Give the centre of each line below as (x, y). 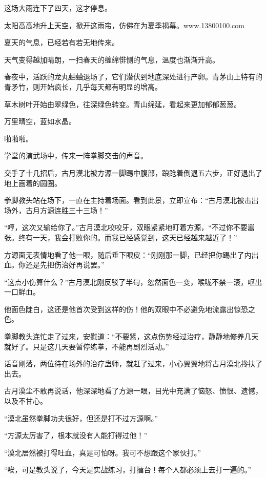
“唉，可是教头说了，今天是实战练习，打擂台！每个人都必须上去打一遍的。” (128, 470)
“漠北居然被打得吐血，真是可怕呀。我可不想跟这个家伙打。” (103, 452)
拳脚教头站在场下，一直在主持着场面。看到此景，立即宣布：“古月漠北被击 (128, 200)
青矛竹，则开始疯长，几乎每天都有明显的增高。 (83, 86)
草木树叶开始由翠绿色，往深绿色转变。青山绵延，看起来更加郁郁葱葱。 (122, 104)
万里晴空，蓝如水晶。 (40, 121)
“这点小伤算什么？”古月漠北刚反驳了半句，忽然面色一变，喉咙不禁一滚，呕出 (133, 282)
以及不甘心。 (26, 401)
